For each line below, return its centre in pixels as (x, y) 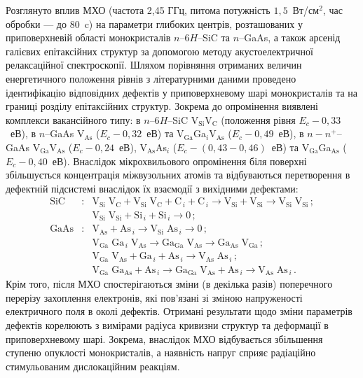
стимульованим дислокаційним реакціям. (93, 366)
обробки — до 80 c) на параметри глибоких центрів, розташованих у (155, 23)
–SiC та (214, 37)
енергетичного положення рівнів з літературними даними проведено (151, 78)
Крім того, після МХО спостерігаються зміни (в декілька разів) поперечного (169, 284)
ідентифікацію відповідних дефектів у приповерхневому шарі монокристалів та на (182, 92)
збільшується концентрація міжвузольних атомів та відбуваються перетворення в (178, 175)
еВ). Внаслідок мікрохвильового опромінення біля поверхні (179, 161)
